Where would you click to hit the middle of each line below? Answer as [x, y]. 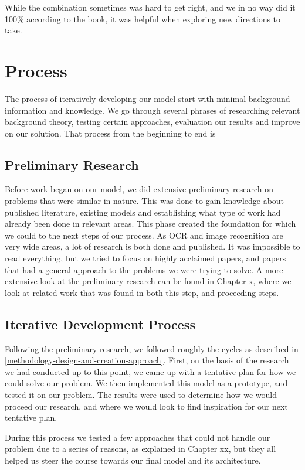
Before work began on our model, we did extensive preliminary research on [139, 189]
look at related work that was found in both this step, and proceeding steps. [142, 292]
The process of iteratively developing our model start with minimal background [148, 98]
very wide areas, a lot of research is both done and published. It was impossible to [152, 246]
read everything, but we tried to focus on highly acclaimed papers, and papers [145, 258]
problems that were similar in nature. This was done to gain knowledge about [145, 201]
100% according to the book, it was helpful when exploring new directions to [143, 18]
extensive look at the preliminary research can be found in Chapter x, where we [148, 281]
